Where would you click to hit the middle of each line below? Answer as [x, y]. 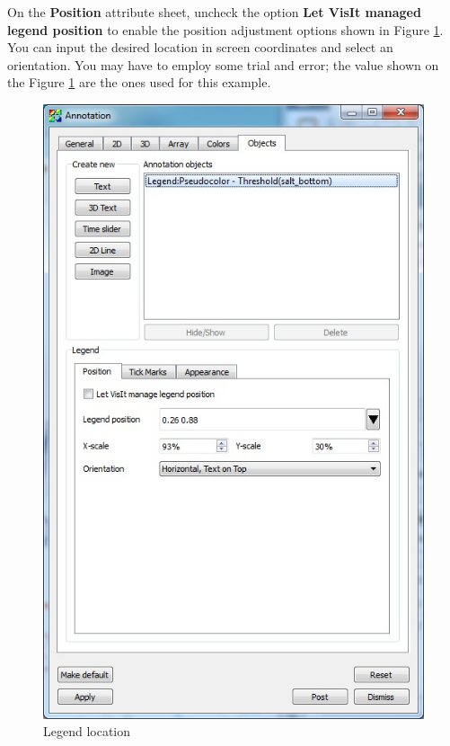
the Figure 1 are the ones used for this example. [139, 82]
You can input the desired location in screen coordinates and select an [200, 47]
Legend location [87, 731]
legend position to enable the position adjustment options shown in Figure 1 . [225, 29]
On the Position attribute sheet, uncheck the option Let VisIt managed [214, 12]
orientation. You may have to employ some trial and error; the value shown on [223, 64]
